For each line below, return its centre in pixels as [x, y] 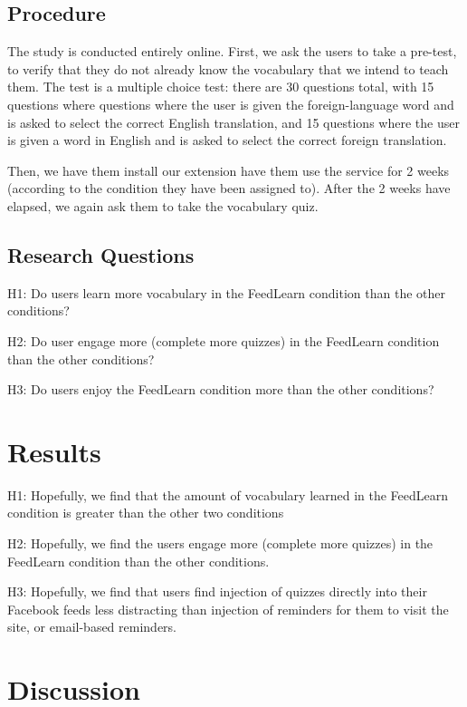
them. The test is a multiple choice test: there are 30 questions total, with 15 [221, 87]
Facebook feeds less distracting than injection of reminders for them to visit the [228, 609]
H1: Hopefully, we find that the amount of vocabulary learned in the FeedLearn [228, 494]
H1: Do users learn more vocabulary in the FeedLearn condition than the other [226, 292]
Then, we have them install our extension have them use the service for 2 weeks [229, 170]
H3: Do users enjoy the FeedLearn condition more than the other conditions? [221, 389]
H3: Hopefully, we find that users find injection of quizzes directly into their [217, 591]
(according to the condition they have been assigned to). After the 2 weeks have [229, 188]
